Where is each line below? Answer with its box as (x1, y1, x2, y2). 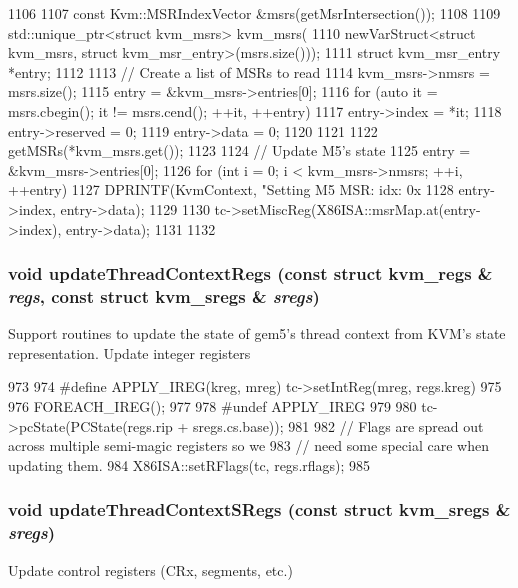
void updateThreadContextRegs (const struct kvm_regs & (8, 261, 493, 286)
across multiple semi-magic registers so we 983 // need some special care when (8, 435, 489, 456)
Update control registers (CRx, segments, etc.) (8, 559, 293, 580)
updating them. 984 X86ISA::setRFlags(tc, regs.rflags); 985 (8, 454, 371, 475)
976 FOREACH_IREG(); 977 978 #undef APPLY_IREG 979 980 (8, 396, 417, 417)
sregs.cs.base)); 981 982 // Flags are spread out (193, 415, 484, 436)
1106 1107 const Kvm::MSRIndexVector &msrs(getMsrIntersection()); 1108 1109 (8, 3, 501, 23)
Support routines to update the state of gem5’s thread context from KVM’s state (8, 323, 506, 344)
